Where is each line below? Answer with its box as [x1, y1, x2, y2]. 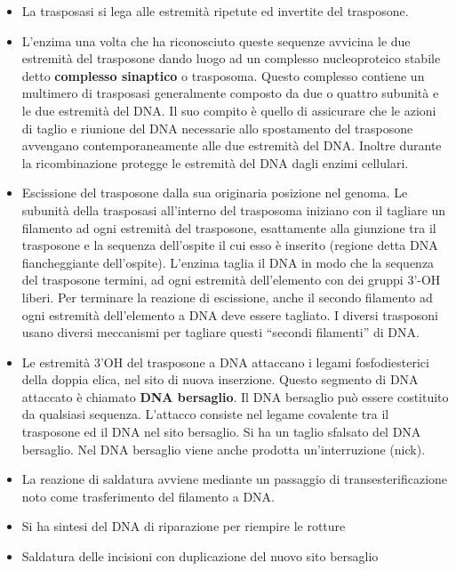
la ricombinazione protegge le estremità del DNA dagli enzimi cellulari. [21, 153, 409, 172]
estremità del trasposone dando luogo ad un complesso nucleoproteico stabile [21, 49, 441, 68]
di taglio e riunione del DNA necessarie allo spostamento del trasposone [21, 118, 413, 137]
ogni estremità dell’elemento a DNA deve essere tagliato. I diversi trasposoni [21, 305, 438, 324]
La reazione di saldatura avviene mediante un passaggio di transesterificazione [21, 470, 448, 488]
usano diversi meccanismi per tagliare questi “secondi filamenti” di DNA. [21, 323, 420, 342]
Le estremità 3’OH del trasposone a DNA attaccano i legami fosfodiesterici [21, 352, 429, 371]
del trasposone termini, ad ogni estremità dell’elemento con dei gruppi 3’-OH [21, 270, 441, 289]
